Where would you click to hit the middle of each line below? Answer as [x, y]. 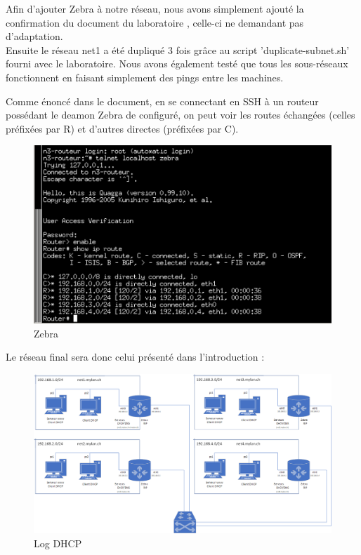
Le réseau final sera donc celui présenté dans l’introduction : [135, 357]
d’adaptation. [34, 36]
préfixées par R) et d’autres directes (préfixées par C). [122, 128]
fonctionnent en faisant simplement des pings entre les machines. [145, 77]
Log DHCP [58, 543]
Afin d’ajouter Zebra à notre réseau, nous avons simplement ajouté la [155, 8]
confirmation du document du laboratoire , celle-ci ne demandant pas [155, 22]
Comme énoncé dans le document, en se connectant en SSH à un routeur [162, 101]
